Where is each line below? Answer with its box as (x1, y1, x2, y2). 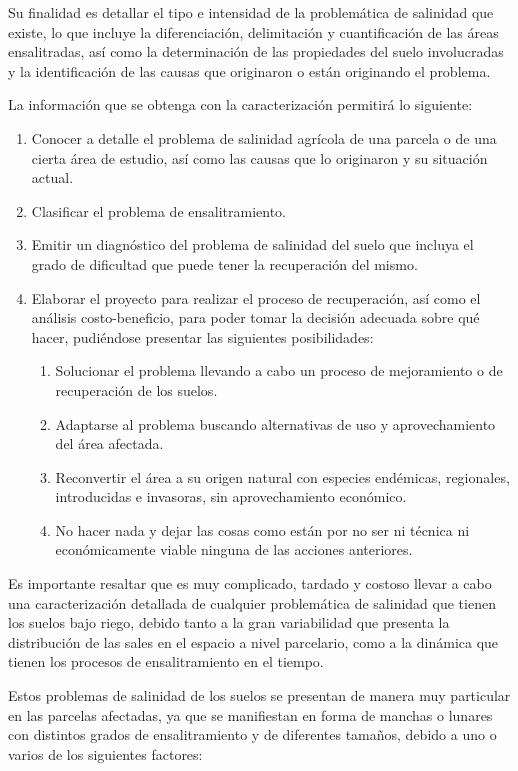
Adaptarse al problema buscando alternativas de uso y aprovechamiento (55, 413, 496, 434)
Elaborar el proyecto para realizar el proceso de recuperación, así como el (31, 287, 481, 308)
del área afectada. (55, 433, 164, 454)
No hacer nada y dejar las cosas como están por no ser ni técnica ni (55, 519, 470, 540)
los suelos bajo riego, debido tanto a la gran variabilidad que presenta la (8, 612, 450, 633)
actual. (31, 167, 74, 188)
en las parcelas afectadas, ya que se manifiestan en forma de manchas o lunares (8, 704, 493, 725)
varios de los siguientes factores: (8, 743, 203, 764)
